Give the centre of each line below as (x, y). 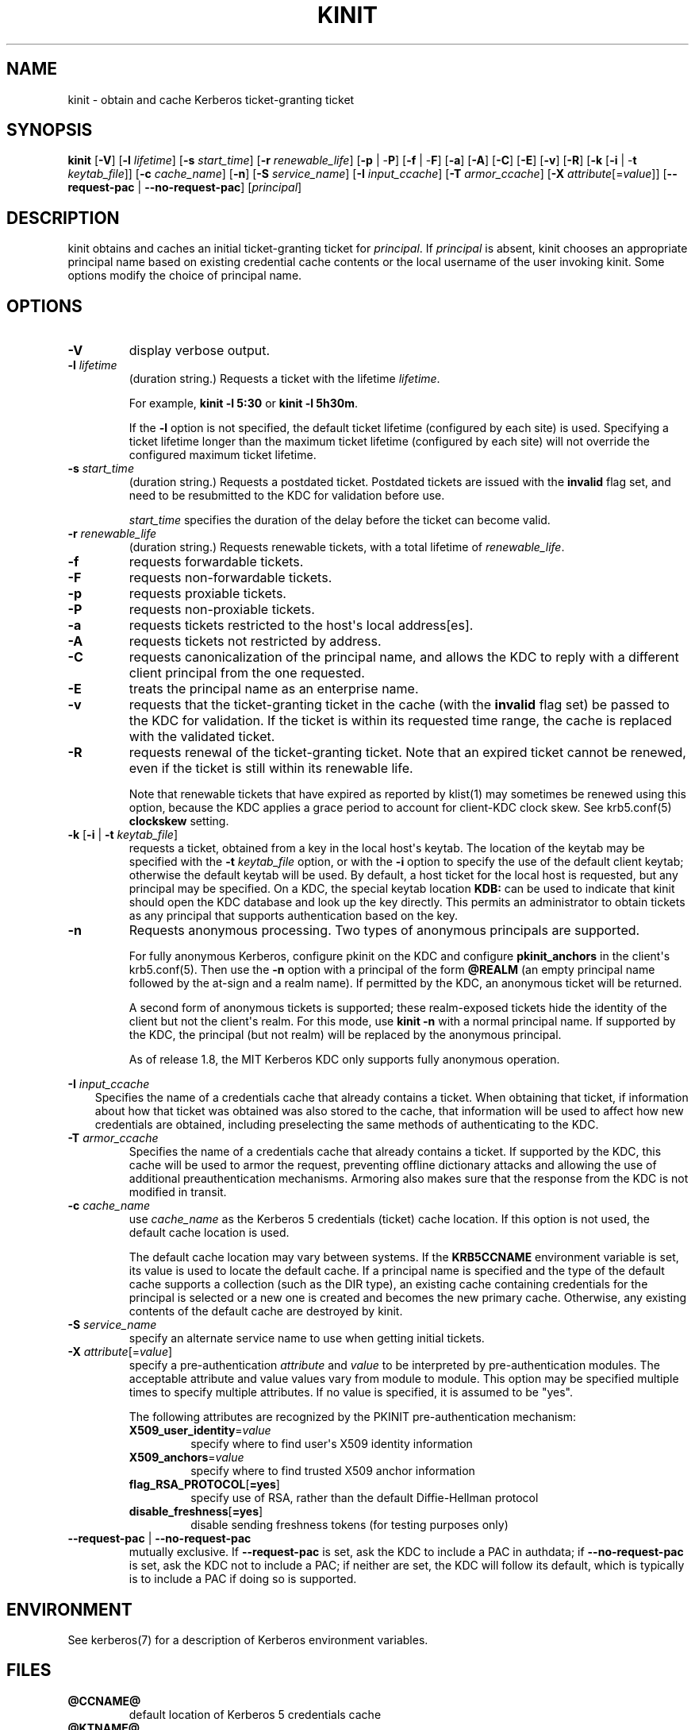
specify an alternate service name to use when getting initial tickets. (307, 1338)
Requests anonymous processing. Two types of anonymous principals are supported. (384, 931)
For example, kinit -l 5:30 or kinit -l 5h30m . (244, 404)
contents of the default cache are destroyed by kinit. (266, 1311)
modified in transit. (178, 1192)
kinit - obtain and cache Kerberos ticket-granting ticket (211, 99)
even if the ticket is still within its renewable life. (271, 768)
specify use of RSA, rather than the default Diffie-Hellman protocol (365, 1498)
